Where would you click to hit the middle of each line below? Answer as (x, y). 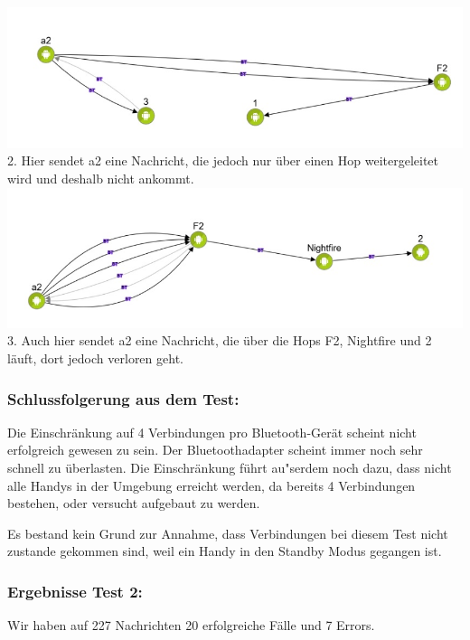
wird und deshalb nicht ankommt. (101, 178)
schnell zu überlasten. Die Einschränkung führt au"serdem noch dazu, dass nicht (230, 468)
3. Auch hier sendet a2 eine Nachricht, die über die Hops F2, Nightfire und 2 (220, 340)
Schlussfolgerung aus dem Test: (123, 398)
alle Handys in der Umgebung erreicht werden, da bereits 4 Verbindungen (211, 485)
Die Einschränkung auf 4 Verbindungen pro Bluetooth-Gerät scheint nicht (212, 432)
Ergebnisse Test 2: (75, 591)
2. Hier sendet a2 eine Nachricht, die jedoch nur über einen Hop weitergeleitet (223, 160)
